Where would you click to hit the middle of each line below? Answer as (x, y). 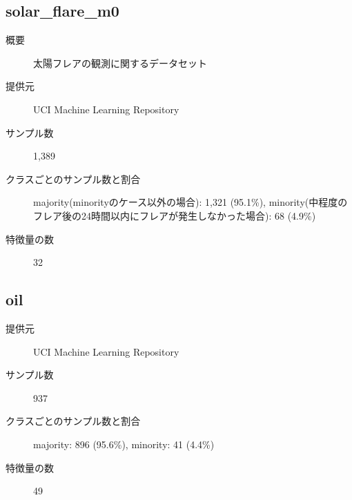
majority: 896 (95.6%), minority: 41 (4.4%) (124, 444)
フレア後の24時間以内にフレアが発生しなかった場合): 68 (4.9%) (175, 215)
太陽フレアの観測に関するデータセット (120, 62)
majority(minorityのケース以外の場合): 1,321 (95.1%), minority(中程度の (190, 202)
